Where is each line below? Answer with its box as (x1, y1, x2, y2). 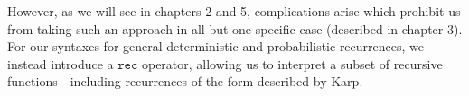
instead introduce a (7, 54, 114, 73)
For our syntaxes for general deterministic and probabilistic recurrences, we (7, 37, 424, 56)
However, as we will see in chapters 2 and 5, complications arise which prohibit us (7, 2, 461, 20)
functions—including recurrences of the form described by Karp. (7, 72, 363, 91)
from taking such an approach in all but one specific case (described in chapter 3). (7, 19, 463, 38)
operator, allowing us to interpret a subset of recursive (141, 54, 443, 73)
